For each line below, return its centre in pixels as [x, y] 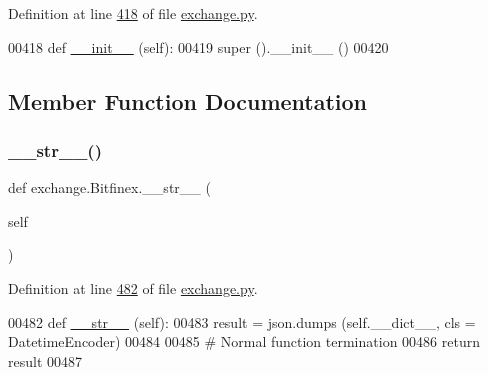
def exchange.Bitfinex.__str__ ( [109, 187]
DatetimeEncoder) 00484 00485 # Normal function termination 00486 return [244, 341]
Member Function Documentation [188, 100]
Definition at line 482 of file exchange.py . [133, 287]
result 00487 [45, 360]
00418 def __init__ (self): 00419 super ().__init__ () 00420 [198, 46]
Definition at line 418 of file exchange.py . [133, 13]
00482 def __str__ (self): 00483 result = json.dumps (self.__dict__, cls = [242, 321]
